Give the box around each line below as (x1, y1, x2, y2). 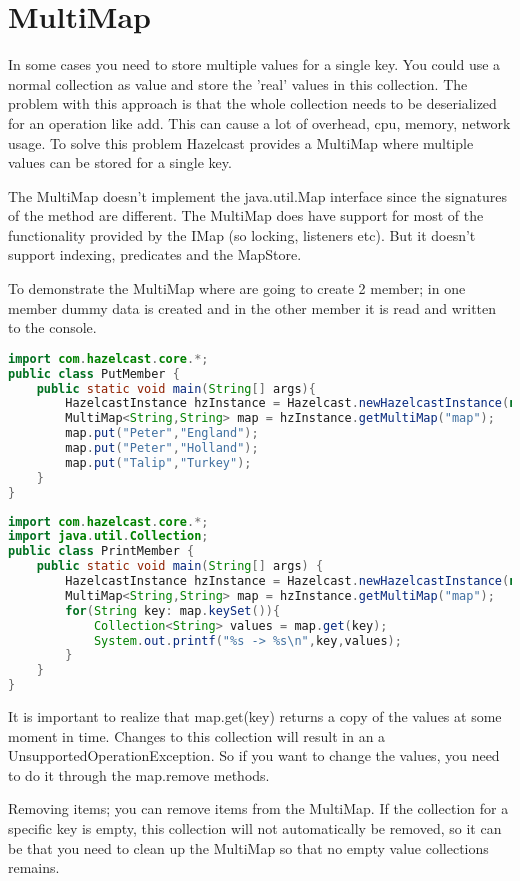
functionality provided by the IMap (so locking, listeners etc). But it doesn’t (8, 224, 476, 245)
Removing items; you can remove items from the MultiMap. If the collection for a (8, 798, 509, 819)
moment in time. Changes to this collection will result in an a (8, 725, 386, 746)
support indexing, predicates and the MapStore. (8, 244, 302, 265)
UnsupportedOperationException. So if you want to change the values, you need (8, 745, 500, 766)
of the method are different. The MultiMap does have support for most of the (8, 205, 484, 226)
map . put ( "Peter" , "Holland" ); (65, 441, 259, 456)
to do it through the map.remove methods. (8, 764, 270, 785)
